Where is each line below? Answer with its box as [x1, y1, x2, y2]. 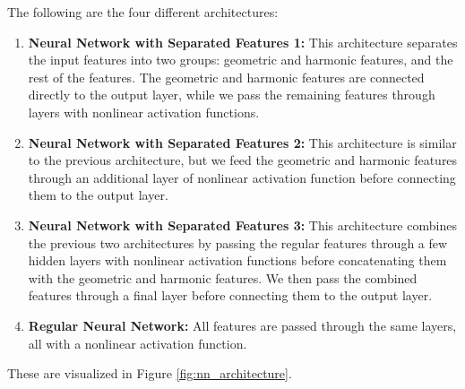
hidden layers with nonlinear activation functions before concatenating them [28, 251, 447, 270]
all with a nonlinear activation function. [28, 333, 247, 352]
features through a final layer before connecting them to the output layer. [28, 286, 433, 305]
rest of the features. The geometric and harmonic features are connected [28, 67, 425, 86]
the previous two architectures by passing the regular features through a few [28, 233, 448, 252]
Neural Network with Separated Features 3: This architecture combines [28, 215, 457, 234]
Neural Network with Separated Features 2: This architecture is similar [28, 133, 457, 151]
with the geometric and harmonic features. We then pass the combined [28, 268, 418, 287]
